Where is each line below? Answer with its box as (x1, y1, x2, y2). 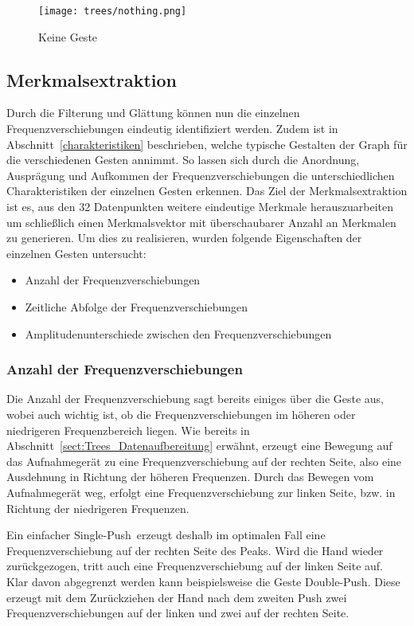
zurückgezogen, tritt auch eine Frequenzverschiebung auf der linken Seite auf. (6, 558, 383, 574)
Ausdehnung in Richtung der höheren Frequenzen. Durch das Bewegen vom (6, 468, 374, 485)
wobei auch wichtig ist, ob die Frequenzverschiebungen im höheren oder (6, 405, 356, 422)
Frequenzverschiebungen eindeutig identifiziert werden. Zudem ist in (6, 120, 338, 137)
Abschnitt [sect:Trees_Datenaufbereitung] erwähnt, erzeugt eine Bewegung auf (6, 437, 393, 454)
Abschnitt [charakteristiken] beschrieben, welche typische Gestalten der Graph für (6, 135, 408, 152)
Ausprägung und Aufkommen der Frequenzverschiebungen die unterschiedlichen (6, 166, 395, 183)
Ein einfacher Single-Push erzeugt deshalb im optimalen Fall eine (6, 526, 326, 543)
